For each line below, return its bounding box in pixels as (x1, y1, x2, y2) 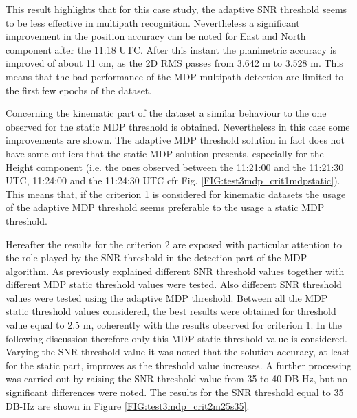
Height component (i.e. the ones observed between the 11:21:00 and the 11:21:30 (6, 159, 344, 174)
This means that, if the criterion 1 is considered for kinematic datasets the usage (6, 186, 346, 201)
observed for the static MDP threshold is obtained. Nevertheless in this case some (6, 119, 350, 133)
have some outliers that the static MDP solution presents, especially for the (6, 146, 324, 160)
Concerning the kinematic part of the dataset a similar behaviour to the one (6, 106, 327, 120)
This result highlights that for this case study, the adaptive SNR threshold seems (6, 2, 347, 16)
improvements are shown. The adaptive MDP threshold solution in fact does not (6, 133, 345, 147)
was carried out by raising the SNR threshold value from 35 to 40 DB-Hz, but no (6, 371, 347, 386)
